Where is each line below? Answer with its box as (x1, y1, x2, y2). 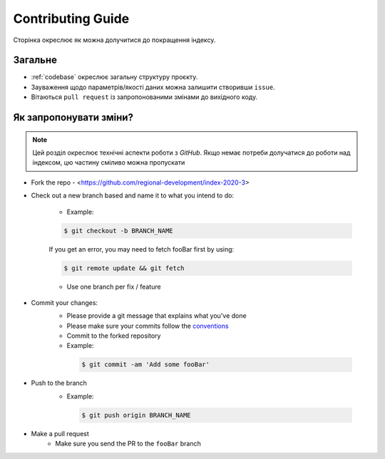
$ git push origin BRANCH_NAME (81, 411, 192, 419)
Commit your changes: (31, 298, 98, 306)
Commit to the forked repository (66, 331, 161, 340)
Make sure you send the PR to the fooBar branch (55, 439, 201, 448)
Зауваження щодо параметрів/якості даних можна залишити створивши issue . (31, 83, 275, 91)
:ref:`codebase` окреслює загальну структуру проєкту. (31, 73, 198, 81)
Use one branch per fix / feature (66, 282, 161, 291)
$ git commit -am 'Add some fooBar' (81, 361, 210, 368)
